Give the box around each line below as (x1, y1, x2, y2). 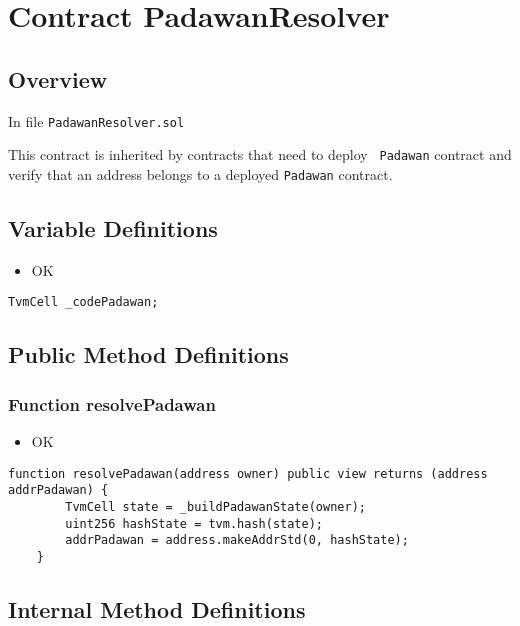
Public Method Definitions (8, 339, 289, 370)
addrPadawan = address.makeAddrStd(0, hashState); (65, 533, 409, 548)
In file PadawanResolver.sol (8, 110, 185, 131)
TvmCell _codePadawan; (8, 295, 159, 310)
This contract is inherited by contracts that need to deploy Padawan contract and (8, 144, 512, 165)
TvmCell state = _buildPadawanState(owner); (65, 499, 366, 514)
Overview (8, 63, 108, 94)
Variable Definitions (8, 212, 218, 243)
